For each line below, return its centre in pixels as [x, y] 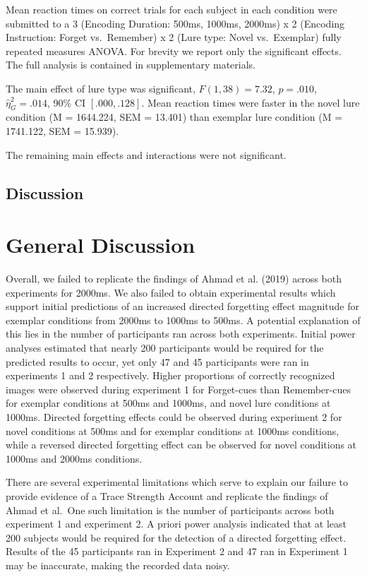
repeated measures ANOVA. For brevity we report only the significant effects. [174, 50]
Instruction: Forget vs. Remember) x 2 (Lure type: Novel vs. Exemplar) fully [174, 37]
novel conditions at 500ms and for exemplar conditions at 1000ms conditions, [173, 430]
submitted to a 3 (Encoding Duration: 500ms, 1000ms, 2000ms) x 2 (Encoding [175, 23]
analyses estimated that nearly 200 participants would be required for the [165, 348]
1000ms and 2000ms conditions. [74, 458]
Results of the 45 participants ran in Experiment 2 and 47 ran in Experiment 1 [177, 551]
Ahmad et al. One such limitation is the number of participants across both [170, 510]
